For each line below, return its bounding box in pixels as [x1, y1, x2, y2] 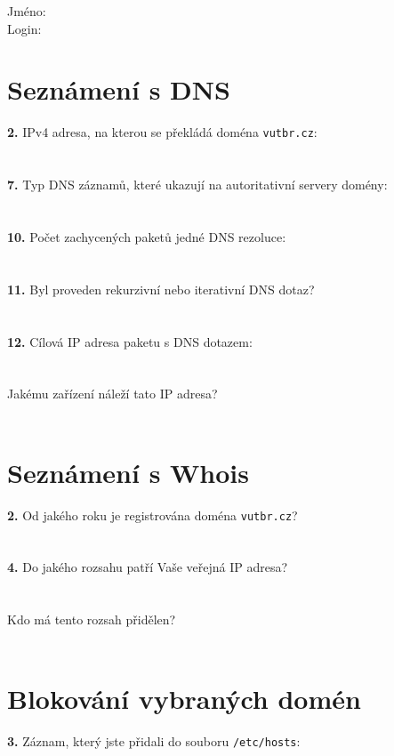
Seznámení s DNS [7, 71, 230, 108]
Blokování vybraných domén [7, 680, 361, 716]
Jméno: [7, 2, 46, 20]
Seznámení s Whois [7, 454, 249, 490]
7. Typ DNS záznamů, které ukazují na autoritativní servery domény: [7, 175, 388, 194]
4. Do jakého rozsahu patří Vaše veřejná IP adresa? [7, 558, 288, 576]
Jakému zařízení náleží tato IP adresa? [7, 384, 218, 403]
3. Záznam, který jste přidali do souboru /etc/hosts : [7, 731, 301, 750]
